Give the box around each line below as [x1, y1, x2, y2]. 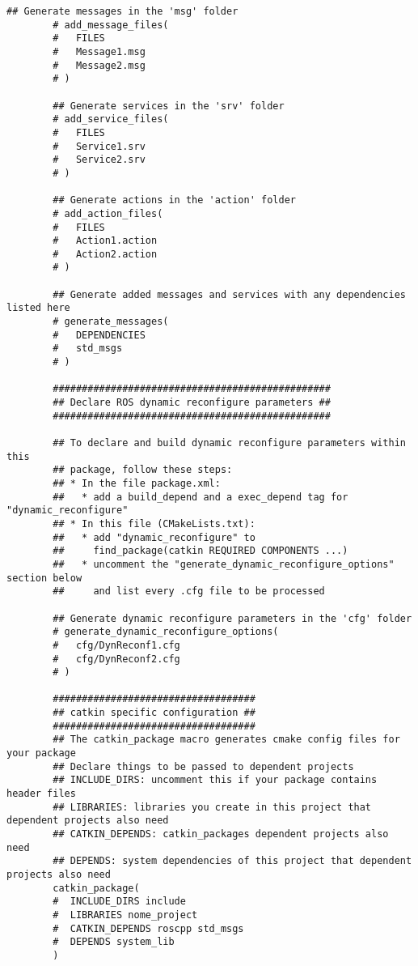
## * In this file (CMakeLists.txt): [53, 517, 255, 530]
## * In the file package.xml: [53, 477, 221, 489]
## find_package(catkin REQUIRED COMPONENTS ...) [53, 545, 348, 557]
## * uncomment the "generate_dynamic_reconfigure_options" [53, 558, 395, 570]
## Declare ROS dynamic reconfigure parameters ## [53, 397, 331, 409]
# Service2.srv [53, 154, 146, 166]
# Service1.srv [53, 140, 146, 152]
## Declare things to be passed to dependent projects [53, 760, 354, 772]
